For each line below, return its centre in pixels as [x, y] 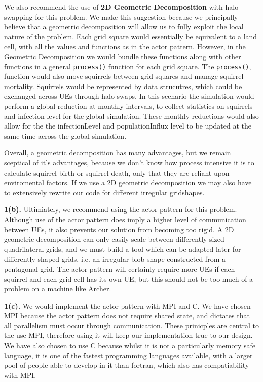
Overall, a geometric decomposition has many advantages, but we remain [118, 153]
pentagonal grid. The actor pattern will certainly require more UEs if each [120, 268]
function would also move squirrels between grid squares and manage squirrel [124, 76]
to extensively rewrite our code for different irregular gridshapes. [104, 192]
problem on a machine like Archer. [58, 289]
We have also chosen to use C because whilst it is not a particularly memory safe [130, 345]
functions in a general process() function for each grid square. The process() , [128, 66]
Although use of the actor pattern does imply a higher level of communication [125, 219]
